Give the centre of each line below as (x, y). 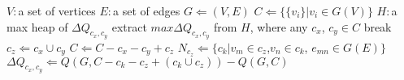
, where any (279, 26)
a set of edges (147, 11)
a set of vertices (57, 11)
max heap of (37, 26)
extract (129, 26)
